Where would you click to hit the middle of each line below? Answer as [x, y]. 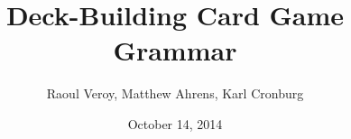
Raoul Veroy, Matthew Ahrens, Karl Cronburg [175, 93]
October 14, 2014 [175, 123]
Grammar [175, 50]
